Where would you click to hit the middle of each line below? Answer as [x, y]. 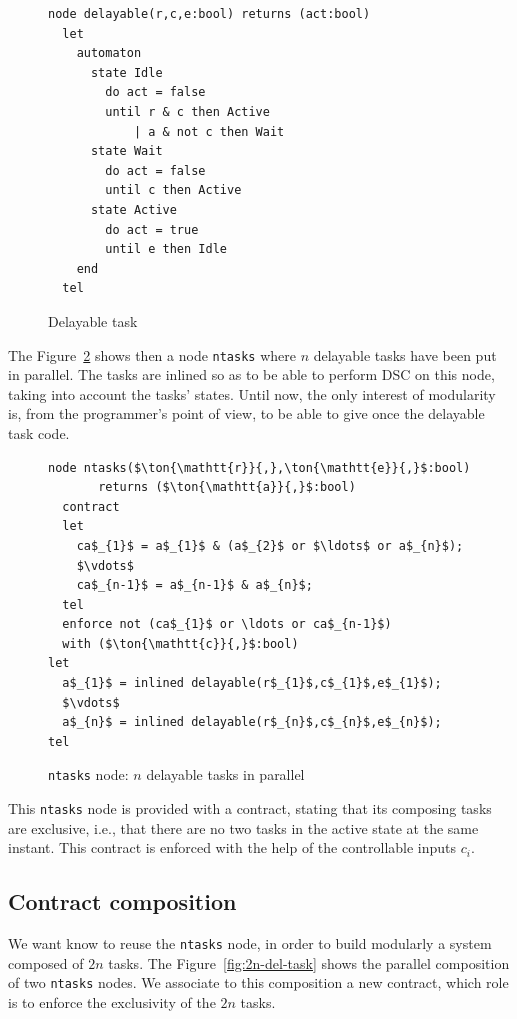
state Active [133, 209]
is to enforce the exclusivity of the [112, 1002]
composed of [46, 962]
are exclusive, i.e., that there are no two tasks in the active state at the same [243, 827]
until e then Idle [166, 249]
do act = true [152, 229]
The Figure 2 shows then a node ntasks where [152, 354]
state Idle [126, 72]
